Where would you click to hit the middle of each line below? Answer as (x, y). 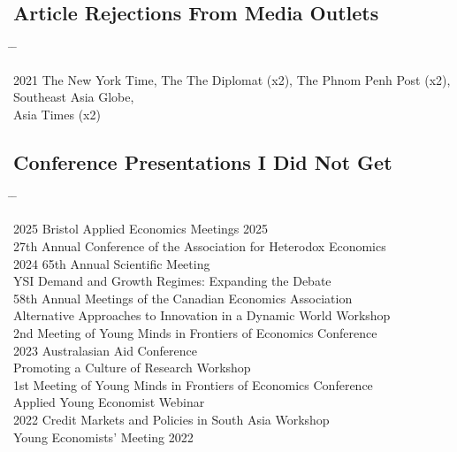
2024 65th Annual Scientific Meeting (112, 263)
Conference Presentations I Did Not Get (203, 161)
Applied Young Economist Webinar (109, 402)
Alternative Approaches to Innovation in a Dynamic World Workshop (202, 315)
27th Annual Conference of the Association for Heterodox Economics (200, 245)
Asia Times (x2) (57, 114)
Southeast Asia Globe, (74, 97)
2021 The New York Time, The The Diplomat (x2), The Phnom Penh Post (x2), (232, 79)
